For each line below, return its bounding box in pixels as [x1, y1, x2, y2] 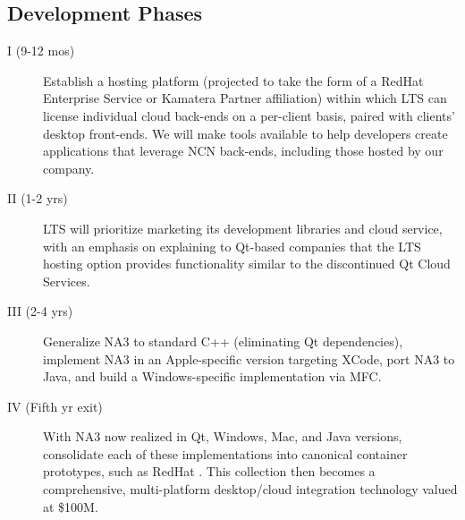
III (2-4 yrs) [7, 302, 73, 320]
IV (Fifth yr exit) [7, 396, 103, 415]
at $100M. [43, 497, 98, 516]
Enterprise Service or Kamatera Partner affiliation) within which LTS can [43, 89, 447, 107]
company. [43, 158, 95, 177]
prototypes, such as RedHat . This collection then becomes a [43, 462, 376, 481]
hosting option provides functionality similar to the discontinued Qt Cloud [43, 254, 451, 273]
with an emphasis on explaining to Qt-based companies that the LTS [43, 236, 421, 255]
